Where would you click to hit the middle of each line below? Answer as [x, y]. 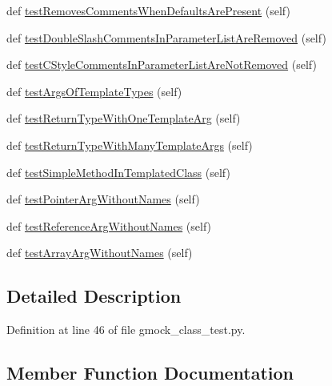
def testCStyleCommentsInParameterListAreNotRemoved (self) [162, 64]
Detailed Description [94, 296]
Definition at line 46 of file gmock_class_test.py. [126, 330]
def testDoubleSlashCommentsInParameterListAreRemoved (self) [166, 37]
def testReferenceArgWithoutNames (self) [109, 225]
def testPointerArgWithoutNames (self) [103, 199]
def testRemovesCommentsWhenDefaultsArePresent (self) [148, 10]
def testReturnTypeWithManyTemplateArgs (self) [130, 145]
